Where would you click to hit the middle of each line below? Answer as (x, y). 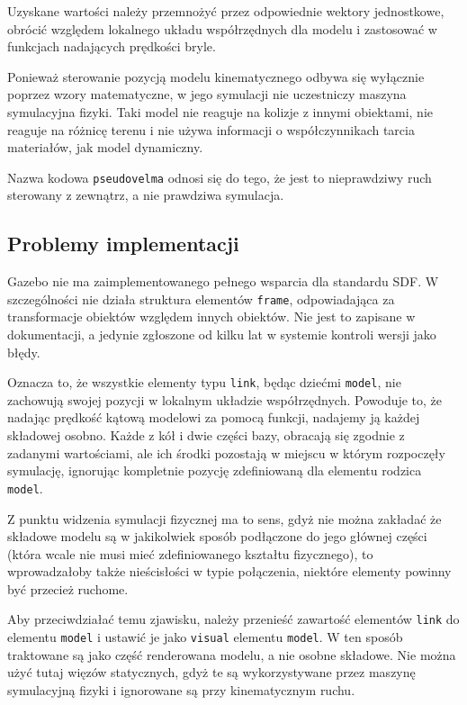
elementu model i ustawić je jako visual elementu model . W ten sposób (205, 637)
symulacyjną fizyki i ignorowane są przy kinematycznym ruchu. (181, 689)
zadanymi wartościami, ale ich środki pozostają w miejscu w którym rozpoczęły (226, 452)
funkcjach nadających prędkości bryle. (112, 46)
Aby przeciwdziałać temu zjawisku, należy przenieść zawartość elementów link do (233, 619)
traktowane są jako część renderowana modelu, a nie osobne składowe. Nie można (232, 654)
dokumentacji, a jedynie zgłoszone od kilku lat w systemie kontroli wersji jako (222, 334)
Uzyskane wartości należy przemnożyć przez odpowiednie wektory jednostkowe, (226, 11)
